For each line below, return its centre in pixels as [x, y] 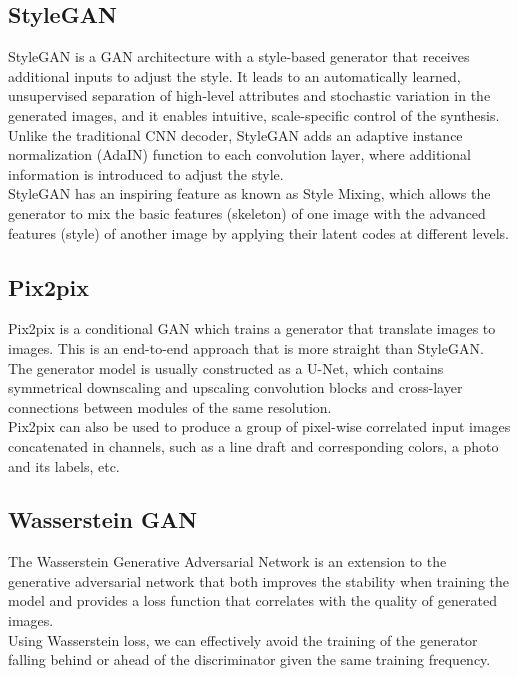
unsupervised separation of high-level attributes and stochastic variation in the [249, 95]
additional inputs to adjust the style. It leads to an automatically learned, [234, 75]
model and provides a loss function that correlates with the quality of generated [252, 600]
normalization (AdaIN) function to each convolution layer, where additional [239, 154]
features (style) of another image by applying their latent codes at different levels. [258, 232]
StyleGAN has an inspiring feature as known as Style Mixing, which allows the [249, 193]
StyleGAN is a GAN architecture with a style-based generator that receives [239, 56]
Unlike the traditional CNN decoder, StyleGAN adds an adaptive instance [235, 134]
